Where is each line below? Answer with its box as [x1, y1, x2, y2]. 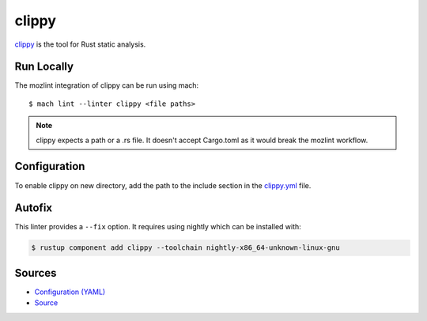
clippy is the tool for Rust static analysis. [14, 40, 146, 49]
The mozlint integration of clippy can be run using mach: [14, 81, 199, 90]
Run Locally [14, 60, 74, 74]
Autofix [14, 202, 53, 215]
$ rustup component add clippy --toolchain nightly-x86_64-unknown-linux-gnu [31, 244, 340, 252]
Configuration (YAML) [34, 287, 106, 296]
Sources [14, 266, 57, 280]
